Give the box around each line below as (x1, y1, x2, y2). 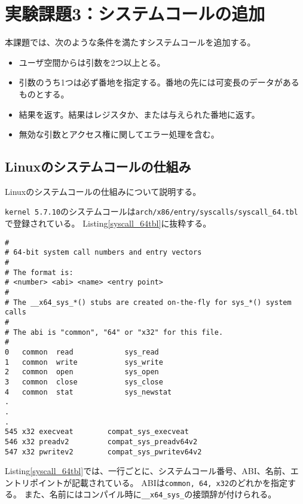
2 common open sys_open (5, 368, 159, 377)
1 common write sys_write (5, 358, 163, 366)
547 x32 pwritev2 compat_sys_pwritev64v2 (5, 447, 202, 456)
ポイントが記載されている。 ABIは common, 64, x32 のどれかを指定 (29, 476, 288, 488)
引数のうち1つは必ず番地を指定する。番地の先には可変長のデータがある (19, 76, 299, 88)
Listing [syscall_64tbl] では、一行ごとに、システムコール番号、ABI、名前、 (5, 465, 290, 477)
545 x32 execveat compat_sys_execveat (5, 427, 189, 436)
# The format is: (5, 268, 74, 277)
